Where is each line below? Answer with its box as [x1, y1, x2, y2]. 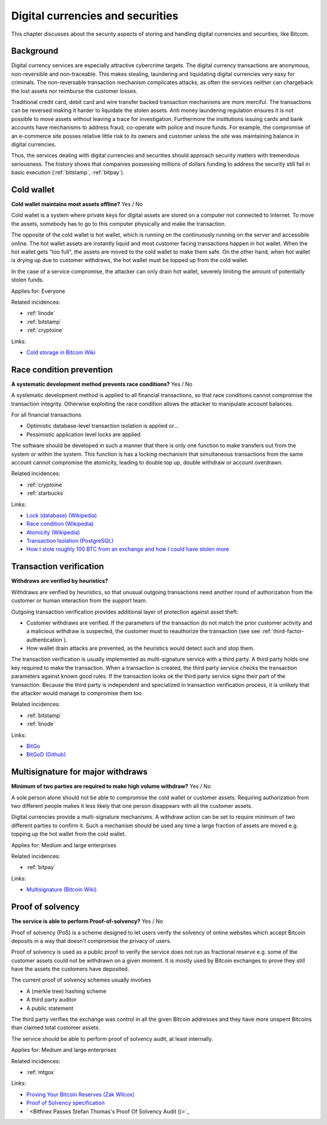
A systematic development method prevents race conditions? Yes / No [11, 380, 193, 387]
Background [11, 46, 59, 56]
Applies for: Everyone [11, 287, 65, 295]
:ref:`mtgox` [26, 1068, 56, 1075]
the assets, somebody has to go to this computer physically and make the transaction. [11, 220, 226, 227]
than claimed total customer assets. [11, 1024, 100, 1031]
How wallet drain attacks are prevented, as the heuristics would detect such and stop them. [26, 644, 255, 652]
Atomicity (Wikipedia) [26, 528, 80, 536]
